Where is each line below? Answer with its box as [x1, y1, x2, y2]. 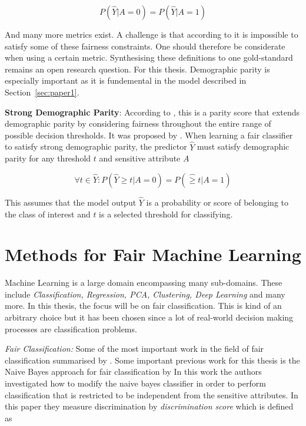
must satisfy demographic [197, 140, 290, 153]
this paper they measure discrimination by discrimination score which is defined [5, 400, 294, 412]
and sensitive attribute [99, 152, 181, 164]
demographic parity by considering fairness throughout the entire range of [5, 117, 271, 130]
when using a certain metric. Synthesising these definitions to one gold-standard [5, 51, 293, 64]
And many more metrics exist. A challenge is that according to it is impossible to [5, 28, 298, 40]
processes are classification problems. [5, 322, 137, 335]
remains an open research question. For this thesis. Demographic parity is [5, 62, 270, 75]
